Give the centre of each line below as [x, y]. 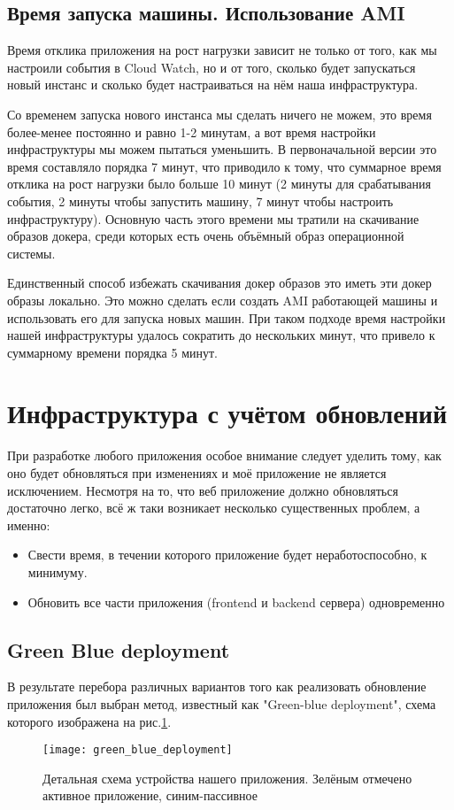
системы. [31, 253]
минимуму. [58, 571]
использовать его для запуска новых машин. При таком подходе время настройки [227, 317]
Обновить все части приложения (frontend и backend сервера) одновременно [236, 602]
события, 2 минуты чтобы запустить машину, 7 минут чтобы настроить [200, 201]
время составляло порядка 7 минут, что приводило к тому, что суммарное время [224, 166]
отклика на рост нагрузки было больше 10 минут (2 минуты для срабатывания [219, 184]
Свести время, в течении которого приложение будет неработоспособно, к [227, 555]
